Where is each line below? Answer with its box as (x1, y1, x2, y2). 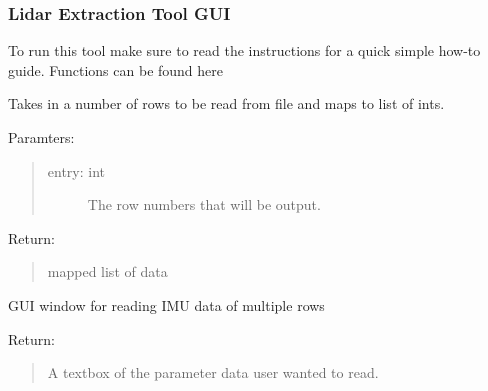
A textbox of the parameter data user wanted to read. (47, 362, 379, 383)
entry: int (47, 160, 106, 181)
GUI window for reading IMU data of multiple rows (8, 294, 325, 315)
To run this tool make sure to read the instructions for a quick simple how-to (8, 40, 481, 61)
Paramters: (8, 127, 75, 147)
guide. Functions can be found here (8, 59, 224, 80)
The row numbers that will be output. (87, 194, 321, 215)
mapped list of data (47, 261, 168, 282)
